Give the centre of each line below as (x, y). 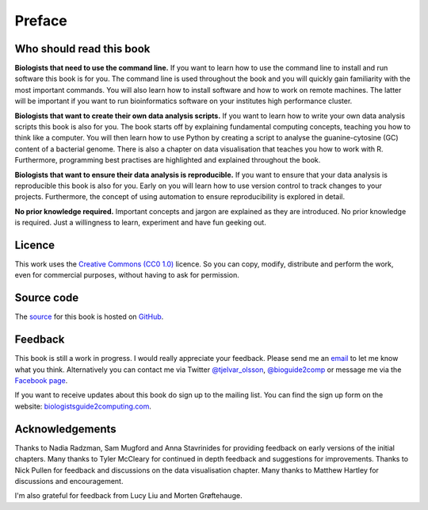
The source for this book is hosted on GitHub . (89, 316)
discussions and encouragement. (69, 481)
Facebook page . (41, 381)
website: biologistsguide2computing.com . (83, 406)
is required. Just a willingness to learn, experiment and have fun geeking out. (141, 223)
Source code (47, 298)
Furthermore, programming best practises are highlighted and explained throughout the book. (168, 160)
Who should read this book (82, 49)
